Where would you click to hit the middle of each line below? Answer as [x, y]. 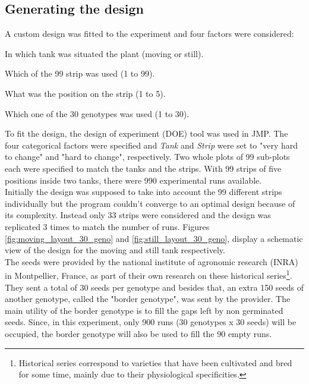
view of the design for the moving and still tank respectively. [115, 250]
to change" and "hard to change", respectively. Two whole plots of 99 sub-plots [147, 157]
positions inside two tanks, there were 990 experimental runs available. [133, 180]
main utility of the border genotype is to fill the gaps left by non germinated [144, 310]
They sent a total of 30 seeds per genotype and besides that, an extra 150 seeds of [154, 287]
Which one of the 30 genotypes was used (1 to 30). [97, 113]
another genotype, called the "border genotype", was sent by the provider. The [148, 299]
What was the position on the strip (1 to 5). [85, 93]
